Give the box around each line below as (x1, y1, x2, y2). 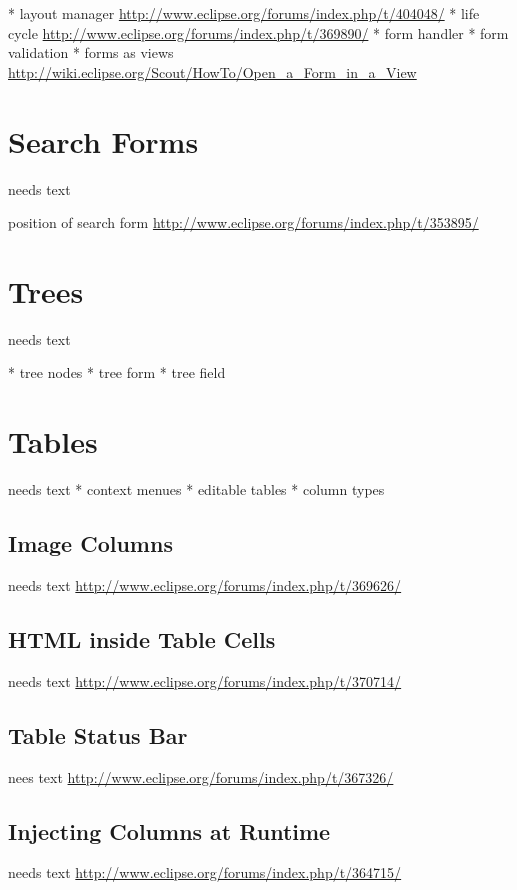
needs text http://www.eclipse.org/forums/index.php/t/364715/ (8, 862, 402, 883)
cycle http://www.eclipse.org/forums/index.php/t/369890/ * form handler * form (8, 22, 509, 43)
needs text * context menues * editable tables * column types (8, 479, 385, 500)
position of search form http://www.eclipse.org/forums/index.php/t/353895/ (8, 212, 479, 233)
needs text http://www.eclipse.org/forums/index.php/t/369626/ (8, 574, 402, 595)
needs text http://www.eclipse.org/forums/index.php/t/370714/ (8, 670, 402, 691)
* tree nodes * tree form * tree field (8, 362, 226, 383)
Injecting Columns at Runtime (8, 815, 331, 846)
